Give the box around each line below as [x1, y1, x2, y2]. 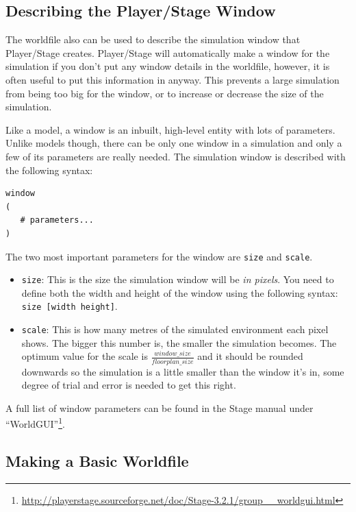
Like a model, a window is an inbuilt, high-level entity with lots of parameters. [5, 122, 335, 136]
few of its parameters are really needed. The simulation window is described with [5, 149, 346, 163]
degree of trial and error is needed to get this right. [21, 378, 236, 392]
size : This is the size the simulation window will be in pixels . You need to [21, 272, 334, 287]
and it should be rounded [197, 349, 303, 363]
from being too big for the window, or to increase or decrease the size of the [5, 86, 324, 100]
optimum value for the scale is [21, 349, 148, 363]
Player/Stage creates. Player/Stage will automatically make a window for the [5, 45, 330, 60]
